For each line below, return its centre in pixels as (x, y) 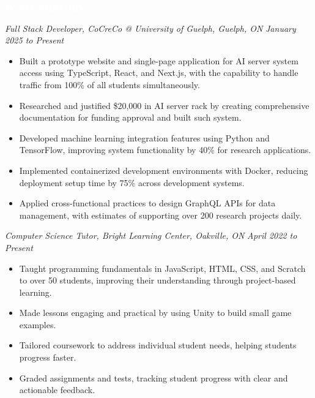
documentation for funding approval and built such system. (130, 117)
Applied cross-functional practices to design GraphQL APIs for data (147, 203)
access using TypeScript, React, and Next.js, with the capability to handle (159, 73)
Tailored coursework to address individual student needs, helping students (158, 345)
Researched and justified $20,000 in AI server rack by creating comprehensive (164, 105)
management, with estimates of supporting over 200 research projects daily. (161, 215)
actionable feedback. (57, 390)
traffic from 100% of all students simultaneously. (109, 84)
